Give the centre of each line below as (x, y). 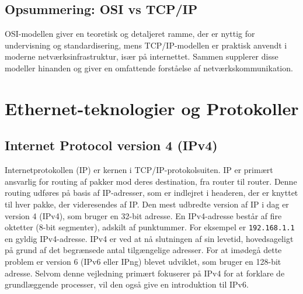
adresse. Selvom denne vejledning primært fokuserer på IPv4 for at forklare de (145, 273)
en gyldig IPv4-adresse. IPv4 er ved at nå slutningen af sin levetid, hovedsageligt (149, 238)
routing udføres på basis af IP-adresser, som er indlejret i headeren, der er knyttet (151, 193)
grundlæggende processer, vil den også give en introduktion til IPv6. (127, 284)
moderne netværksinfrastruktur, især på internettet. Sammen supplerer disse (142, 56)
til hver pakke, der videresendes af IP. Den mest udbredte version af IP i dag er (147, 204)
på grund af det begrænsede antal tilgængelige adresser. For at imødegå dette (143, 250)
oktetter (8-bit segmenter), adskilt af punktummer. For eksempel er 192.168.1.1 (150, 227)
